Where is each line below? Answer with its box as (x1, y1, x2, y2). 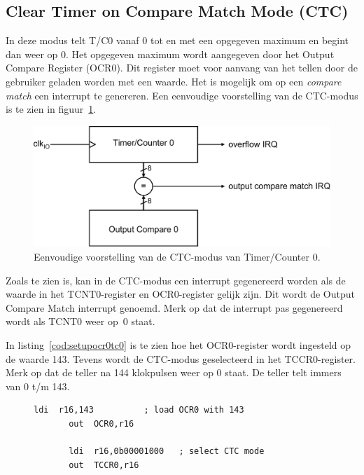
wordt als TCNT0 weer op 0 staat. (6, 314, 155, 329)
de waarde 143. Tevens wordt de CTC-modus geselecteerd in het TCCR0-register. (6, 351, 356, 366)
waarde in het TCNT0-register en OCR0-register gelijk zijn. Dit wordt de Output (6, 287, 355, 301)
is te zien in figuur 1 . (6, 102, 97, 116)
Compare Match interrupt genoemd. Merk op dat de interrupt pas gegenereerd (6, 300, 343, 315)
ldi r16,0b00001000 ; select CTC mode (69, 446, 265, 457)
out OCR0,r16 (69, 418, 134, 429)
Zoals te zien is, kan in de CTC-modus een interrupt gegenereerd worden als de (6, 273, 346, 287)
